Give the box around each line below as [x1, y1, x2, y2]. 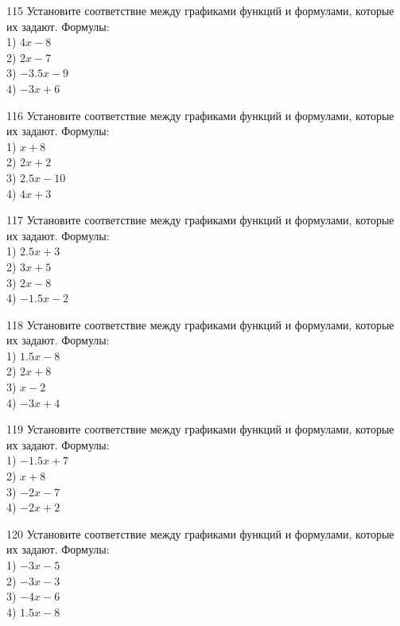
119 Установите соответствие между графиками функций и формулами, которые [6, 421, 394, 437]
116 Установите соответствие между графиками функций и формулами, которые [6, 107, 394, 123]
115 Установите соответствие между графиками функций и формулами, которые [6, 2, 394, 18]
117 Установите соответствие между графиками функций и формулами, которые [6, 212, 394, 228]
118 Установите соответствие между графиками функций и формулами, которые [6, 316, 394, 332]
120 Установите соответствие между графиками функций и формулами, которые [6, 525, 394, 542]
